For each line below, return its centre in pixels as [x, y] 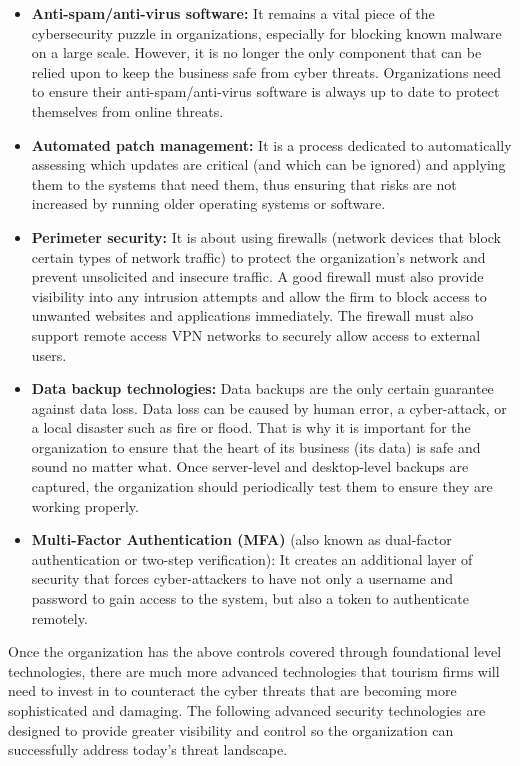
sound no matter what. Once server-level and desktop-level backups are [250, 466]
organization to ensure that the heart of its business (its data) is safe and [256, 446]
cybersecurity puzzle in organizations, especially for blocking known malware [266, 32]
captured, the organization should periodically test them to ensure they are [262, 486]
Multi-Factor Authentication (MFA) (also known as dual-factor [241, 539]
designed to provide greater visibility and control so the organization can [231, 729]
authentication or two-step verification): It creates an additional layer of [252, 558]
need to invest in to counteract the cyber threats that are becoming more [232, 690]
